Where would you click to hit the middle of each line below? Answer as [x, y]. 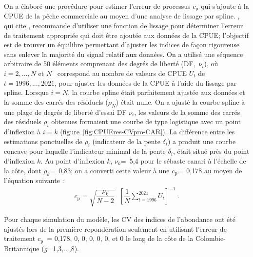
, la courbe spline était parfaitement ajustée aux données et [156, 92]
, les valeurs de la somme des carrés [187, 112]
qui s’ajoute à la [225, 6]
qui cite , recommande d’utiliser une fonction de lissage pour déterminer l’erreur [124, 26]
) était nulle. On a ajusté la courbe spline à [180, 101]
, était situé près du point [211, 151]
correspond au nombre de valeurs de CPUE [122, 73]
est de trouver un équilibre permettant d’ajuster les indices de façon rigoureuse [122, 45]
